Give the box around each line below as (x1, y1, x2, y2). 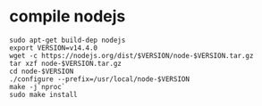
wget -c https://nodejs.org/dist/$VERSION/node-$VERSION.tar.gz (9, 51, 254, 60)
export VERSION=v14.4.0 (9, 43, 98, 53)
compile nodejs (9, 6, 126, 27)
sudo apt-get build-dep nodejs (9, 36, 126, 45)
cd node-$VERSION (9, 67, 74, 76)
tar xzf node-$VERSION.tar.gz (9, 59, 123, 68)
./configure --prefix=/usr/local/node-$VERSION (9, 74, 190, 84)
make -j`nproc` (9, 82, 66, 91)
